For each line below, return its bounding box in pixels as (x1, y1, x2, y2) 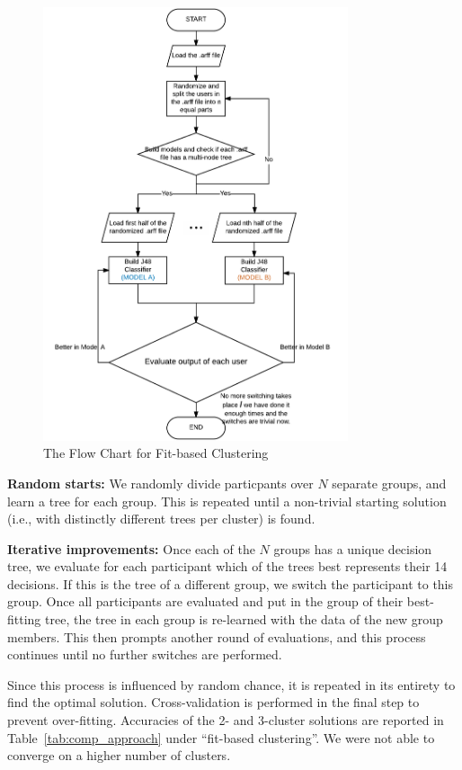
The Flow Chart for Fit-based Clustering (43, 443, 269, 462)
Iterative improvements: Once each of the (7, 539, 255, 558)
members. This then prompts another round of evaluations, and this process (7, 627, 426, 646)
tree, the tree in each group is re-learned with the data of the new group (45, 610, 443, 629)
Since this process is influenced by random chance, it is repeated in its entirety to (7, 675, 456, 694)
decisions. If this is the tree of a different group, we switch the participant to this (7, 574, 454, 593)
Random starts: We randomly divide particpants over (7, 473, 314, 492)
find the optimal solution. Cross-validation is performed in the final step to (7, 693, 420, 712)
